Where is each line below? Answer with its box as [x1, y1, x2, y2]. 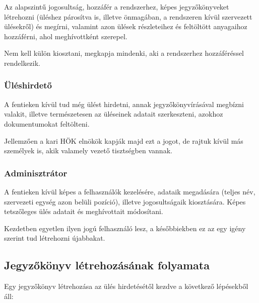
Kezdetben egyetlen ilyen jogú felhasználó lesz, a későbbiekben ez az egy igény [4, 223, 246, 233]
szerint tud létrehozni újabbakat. [4, 233, 105, 243]
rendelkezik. [4, 57, 40, 68]
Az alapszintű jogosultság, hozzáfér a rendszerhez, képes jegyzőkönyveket [4, 2, 229, 12]
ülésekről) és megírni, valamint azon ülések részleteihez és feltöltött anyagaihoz [4, 21, 247, 32]
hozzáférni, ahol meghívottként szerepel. [4, 31, 127, 41]
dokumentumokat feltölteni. [4, 118, 90, 129]
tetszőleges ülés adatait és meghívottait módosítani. [4, 206, 163, 217]
